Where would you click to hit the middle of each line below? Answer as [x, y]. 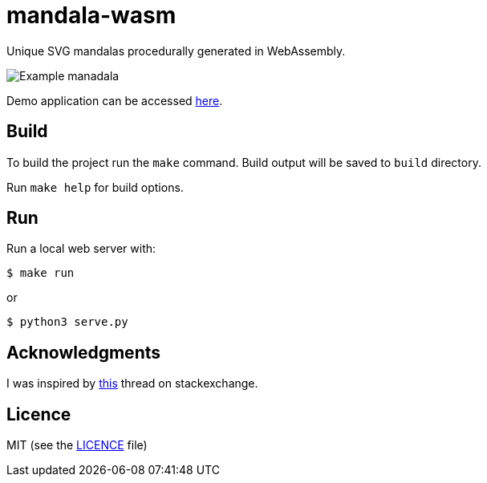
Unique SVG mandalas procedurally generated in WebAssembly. [176, 51]
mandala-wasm [91, 15]
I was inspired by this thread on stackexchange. [132, 384]
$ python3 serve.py [67, 322]
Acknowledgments [84, 352]
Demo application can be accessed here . [115, 100]
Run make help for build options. [95, 187]
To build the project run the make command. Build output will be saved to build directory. [244, 162]
